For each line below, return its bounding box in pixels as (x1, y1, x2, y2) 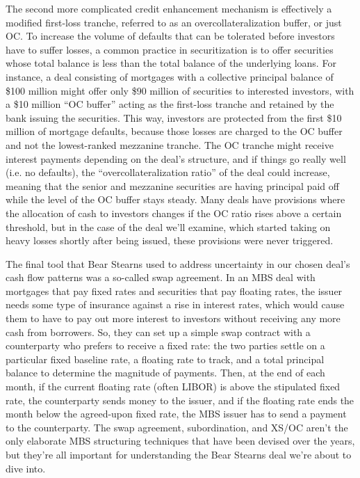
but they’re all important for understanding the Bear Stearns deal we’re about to (6, 447, 352, 461)
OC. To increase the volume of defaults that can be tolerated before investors (6, 29, 335, 43)
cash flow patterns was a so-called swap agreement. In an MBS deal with (6, 270, 316, 285)
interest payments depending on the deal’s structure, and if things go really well (6, 151, 346, 166)
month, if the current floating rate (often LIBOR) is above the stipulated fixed (6, 379, 341, 394)
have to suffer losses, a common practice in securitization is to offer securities (6, 42, 334, 56)
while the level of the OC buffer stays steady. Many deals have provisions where (6, 192, 345, 207)
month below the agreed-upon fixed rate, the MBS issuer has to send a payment (6, 406, 347, 421)
